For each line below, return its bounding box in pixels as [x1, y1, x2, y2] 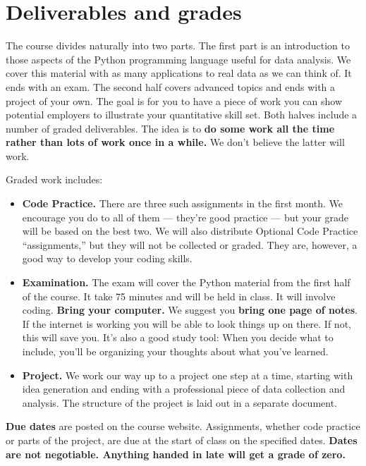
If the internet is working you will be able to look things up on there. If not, [22, 316, 351, 331]
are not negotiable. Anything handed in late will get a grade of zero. [6, 446, 346, 461]
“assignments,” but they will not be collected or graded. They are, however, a [22, 237, 358, 252]
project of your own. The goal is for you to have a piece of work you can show [6, 93, 343, 108]
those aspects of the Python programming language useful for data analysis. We [6, 51, 351, 66]
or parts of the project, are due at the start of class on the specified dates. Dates [6, 432, 358, 447]
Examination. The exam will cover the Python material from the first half [22, 275, 350, 290]
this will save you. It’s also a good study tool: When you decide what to [22, 330, 334, 345]
